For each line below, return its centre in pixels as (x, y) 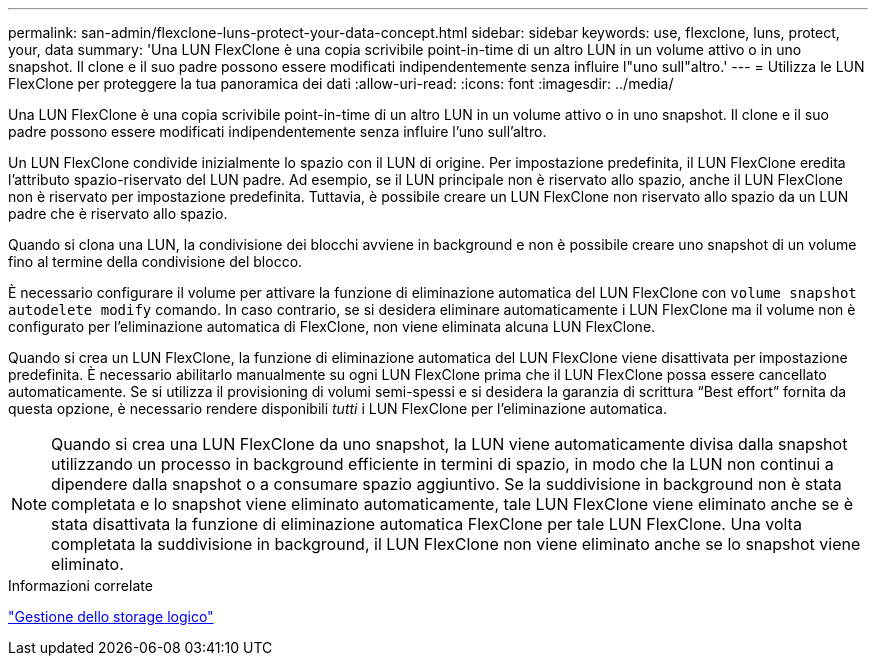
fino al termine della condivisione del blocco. (155, 261)
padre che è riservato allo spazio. (118, 213)
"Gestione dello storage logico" (111, 616)
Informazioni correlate (80, 585)
